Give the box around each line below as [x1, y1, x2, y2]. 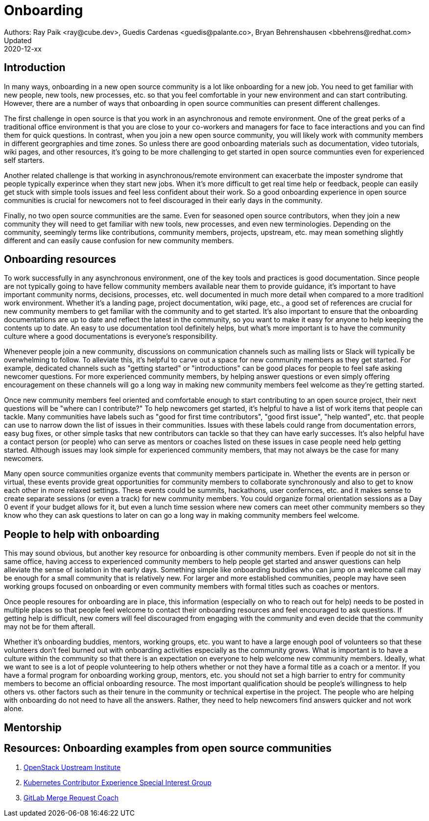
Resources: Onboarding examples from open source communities [4, 742, 332, 755]
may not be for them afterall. [4, 622, 95, 631]
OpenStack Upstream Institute [24, 763, 121, 771]
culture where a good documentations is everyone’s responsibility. [4, 332, 218, 341]
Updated [4, 36, 32, 45]
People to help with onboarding [4, 528, 160, 540]
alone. [4, 704, 24, 713]
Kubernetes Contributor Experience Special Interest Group [24, 778, 212, 787]
